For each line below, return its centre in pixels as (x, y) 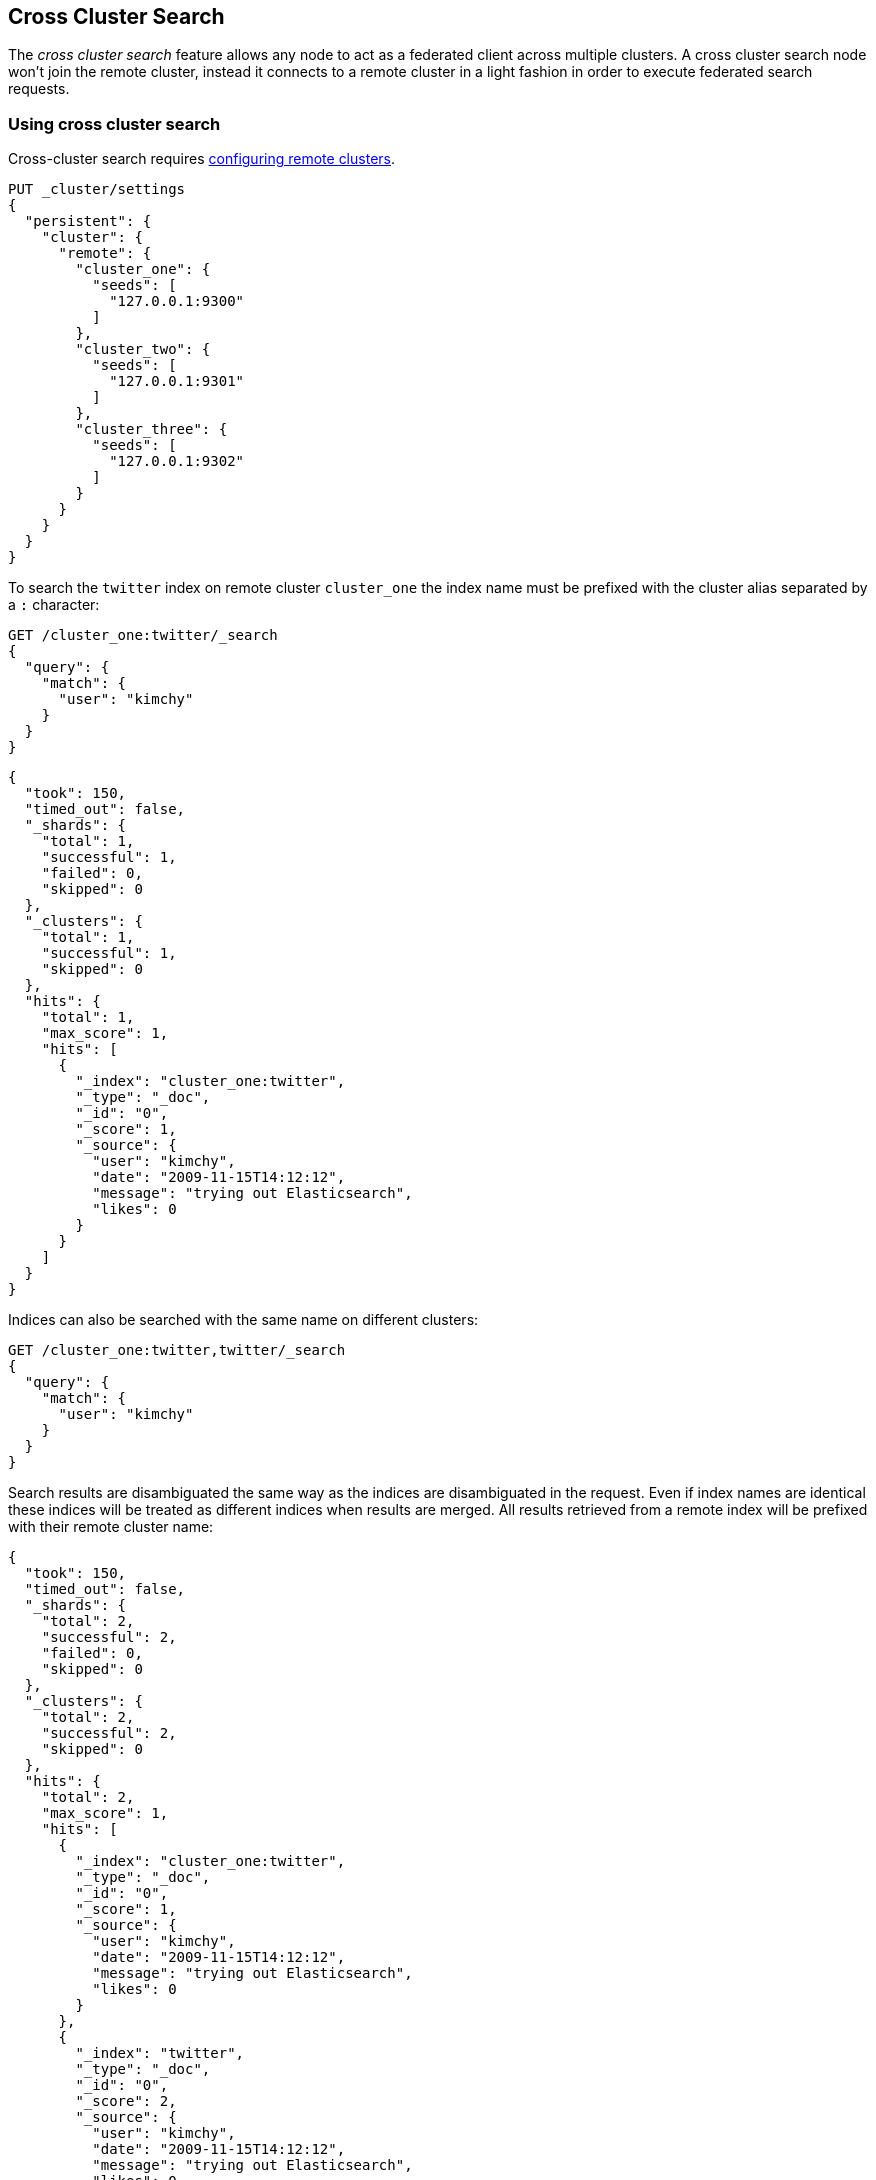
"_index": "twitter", (160, 2053)
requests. (39, 89)
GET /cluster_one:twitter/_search (143, 635)
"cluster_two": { (143, 349)
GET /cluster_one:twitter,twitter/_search (177, 1350)
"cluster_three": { (151, 429)
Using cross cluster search (114, 123)
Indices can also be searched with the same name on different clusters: (243, 1320)
